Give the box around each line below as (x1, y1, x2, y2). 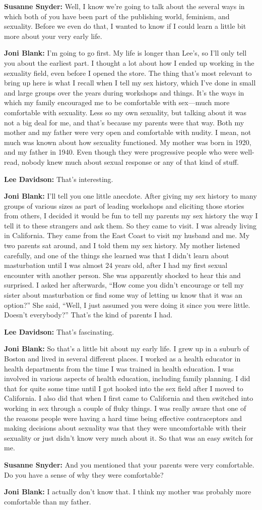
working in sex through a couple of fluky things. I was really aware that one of (4, 402, 246, 413)
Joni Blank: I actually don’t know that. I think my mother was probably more (4, 486, 251, 497)
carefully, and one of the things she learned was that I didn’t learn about (4, 250, 229, 260)
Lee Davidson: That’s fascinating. (4, 326, 114, 337)
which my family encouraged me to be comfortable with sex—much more (4, 97, 230, 108)
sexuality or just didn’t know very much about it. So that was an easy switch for (4, 432, 253, 443)
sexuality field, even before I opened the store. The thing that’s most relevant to (4, 67, 252, 78)
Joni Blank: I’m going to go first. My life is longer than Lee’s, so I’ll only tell (4, 48, 247, 58)
